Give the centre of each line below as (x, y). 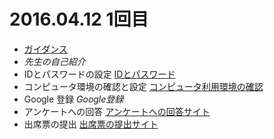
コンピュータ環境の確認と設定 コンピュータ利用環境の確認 (143, 86)
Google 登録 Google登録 (73, 99)
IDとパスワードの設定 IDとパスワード (99, 74)
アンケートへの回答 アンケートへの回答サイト (117, 111)
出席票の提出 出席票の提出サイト (91, 124)
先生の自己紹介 (54, 61)
